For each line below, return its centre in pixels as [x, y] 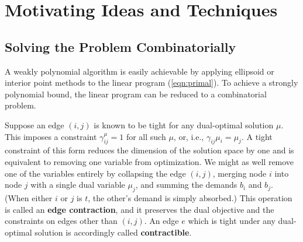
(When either [29, 197]
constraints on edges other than [61, 221]
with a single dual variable [78, 185]
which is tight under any [232, 221]
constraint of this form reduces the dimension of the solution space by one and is [149, 150]
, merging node [240, 173]
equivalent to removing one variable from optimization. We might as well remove [149, 161]
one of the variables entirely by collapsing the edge [95, 173]
